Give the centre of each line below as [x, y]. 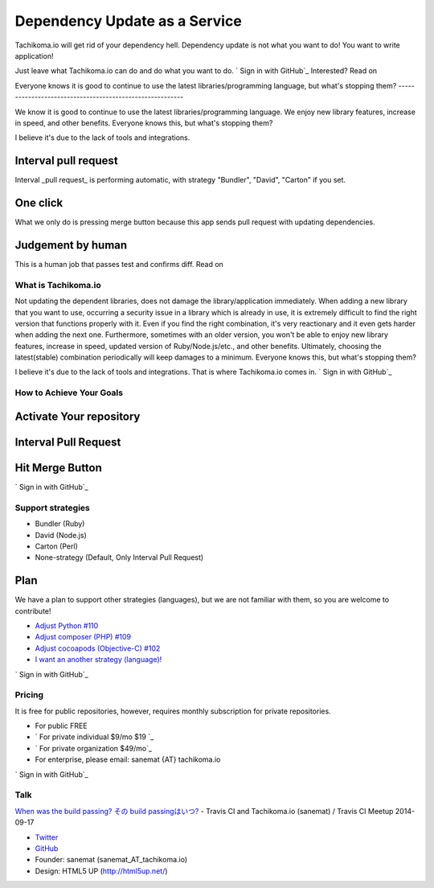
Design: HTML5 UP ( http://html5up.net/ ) [101, 871]
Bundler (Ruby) [60, 524]
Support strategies [52, 508]
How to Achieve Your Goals [69, 393]
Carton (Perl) [56, 546]
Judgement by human [71, 245]
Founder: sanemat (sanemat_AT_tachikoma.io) [111, 860]
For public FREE [61, 726]
